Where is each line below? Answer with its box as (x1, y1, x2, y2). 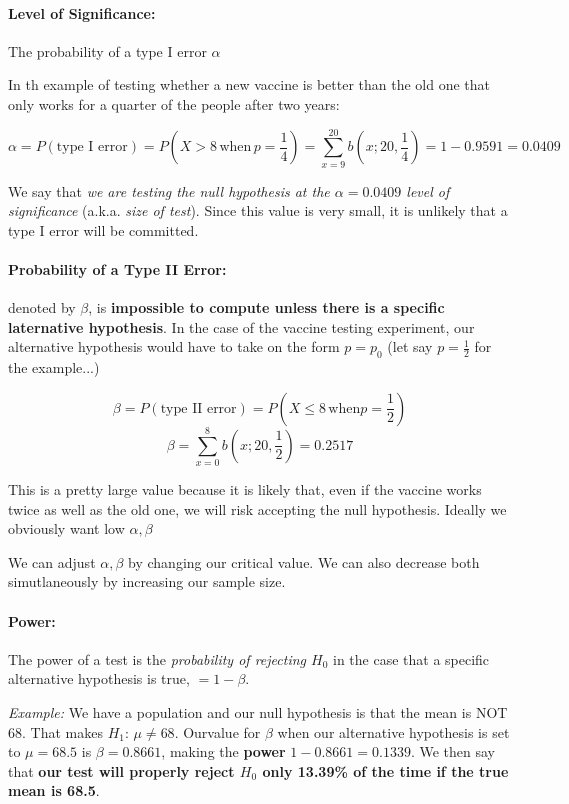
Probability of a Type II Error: (8, 259, 227, 280)
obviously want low (8, 518, 125, 539)
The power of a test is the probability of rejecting (8, 648, 307, 669)
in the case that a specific (333, 648, 490, 669)
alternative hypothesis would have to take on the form (8, 336, 340, 357)
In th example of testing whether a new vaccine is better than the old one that (8, 74, 491, 95)
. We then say (410, 741, 495, 762)
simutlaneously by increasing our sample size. (8, 571, 286, 592)
